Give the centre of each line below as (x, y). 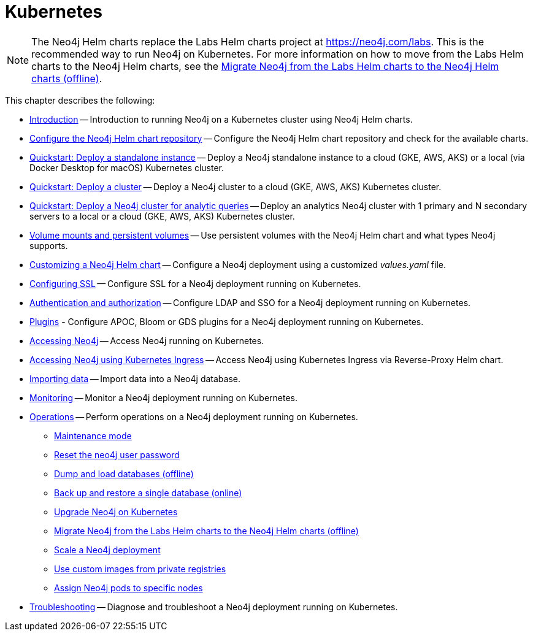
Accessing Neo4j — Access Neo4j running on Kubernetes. (147, 340)
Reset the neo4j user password (117, 454)
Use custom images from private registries (140, 569)
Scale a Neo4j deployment (107, 550)
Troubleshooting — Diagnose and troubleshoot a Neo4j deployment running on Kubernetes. (214, 607)
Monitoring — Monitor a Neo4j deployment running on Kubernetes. (163, 397)
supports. (49, 245)
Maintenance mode (93, 435)
